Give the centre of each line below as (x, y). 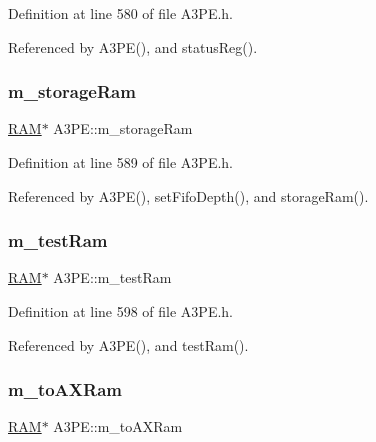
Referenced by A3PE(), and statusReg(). (133, 46)
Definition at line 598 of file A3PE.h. (121, 311)
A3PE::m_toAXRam (118, 426)
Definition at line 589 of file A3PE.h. (121, 162)
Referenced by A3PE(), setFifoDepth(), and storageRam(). (188, 195)
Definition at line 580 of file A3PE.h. (121, 13)
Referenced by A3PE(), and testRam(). (128, 344)
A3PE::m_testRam (112, 277)
